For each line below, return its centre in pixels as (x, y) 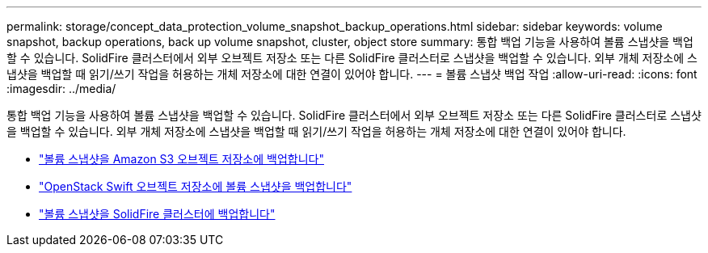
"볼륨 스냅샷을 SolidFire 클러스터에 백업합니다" (157, 214)
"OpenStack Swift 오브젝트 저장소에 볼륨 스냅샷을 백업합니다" (196, 186)
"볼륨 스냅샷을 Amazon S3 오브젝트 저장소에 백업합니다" (181, 159)
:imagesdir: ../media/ (61, 89)
